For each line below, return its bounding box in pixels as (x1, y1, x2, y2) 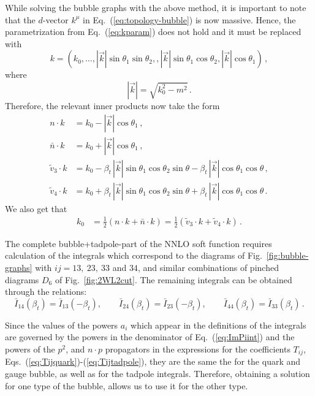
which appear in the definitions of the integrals (131, 318, 306, 331)
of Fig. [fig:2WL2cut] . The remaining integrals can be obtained (55, 273, 292, 286)
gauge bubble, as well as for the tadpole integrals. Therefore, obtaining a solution (5, 367, 310, 380)
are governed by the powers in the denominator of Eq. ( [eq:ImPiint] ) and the (5, 330, 295, 343)
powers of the (5, 342, 55, 355)
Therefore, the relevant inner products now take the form (5, 99, 220, 112)
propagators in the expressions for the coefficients (105, 342, 290, 355)
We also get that (5, 202, 67, 215)
